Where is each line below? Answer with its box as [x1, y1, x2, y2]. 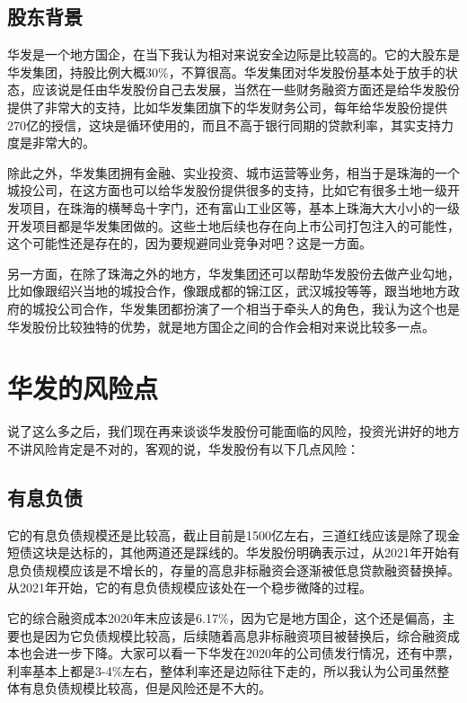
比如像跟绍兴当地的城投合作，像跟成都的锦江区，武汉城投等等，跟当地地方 [7, 281, 447, 300]
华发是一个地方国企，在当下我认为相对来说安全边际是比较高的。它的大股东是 [7, 45, 460, 64]
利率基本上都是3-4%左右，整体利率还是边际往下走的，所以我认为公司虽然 [7, 661, 437, 680]
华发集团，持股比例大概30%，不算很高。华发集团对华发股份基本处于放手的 [7, 62, 445, 81]
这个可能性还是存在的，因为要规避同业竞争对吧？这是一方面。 [7, 234, 372, 253]
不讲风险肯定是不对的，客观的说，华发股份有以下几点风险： [7, 439, 359, 458]
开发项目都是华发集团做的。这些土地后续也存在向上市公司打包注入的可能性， [7, 216, 460, 235]
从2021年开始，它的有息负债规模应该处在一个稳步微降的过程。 [7, 578, 372, 597]
